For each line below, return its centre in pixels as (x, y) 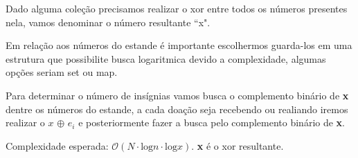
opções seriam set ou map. (62, 72)
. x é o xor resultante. (238, 145)
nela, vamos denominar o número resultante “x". (108, 22)
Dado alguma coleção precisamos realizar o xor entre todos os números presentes (177, 8)
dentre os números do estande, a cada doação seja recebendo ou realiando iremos (177, 109)
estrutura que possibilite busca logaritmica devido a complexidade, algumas (166, 58)
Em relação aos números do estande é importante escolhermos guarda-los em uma (179, 45)
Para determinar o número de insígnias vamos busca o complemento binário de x (177, 95)
